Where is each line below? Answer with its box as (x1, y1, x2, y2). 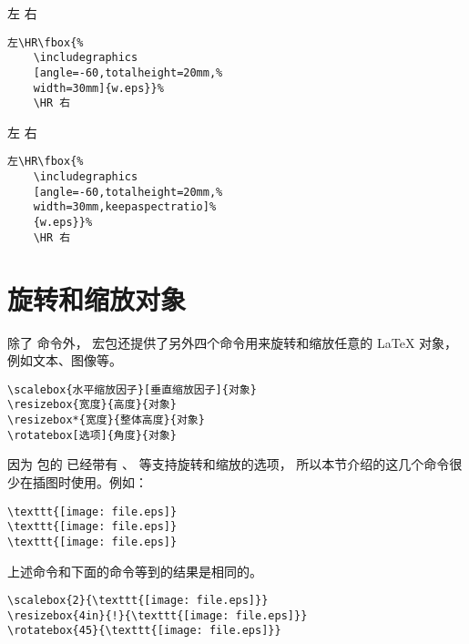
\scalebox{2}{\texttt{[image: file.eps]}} (7, 594, 269, 608)
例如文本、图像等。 (7, 351, 122, 370)
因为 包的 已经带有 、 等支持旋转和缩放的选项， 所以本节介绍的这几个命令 (7, 455, 450, 474)
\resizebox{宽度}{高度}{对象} (7, 398, 177, 412)
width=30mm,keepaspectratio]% (33, 200, 217, 214)
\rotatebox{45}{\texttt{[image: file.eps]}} (7, 624, 281, 638)
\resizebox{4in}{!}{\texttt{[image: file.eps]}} (7, 608, 308, 622)
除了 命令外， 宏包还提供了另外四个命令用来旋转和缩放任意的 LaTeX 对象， (7, 332, 458, 352)
